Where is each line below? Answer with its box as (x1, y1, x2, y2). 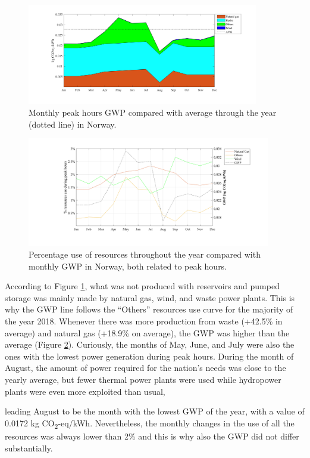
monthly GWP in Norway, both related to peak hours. (29, 259, 227, 272)
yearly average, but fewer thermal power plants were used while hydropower (5, 373, 281, 386)
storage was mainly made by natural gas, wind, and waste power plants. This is (5, 291, 295, 304)
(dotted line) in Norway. (29, 117, 117, 130)
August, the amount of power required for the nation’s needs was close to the (5, 361, 286, 374)
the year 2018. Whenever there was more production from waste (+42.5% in (5, 315, 283, 327)
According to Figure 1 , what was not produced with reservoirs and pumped (5, 280, 280, 292)
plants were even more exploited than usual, (5, 385, 165, 397)
